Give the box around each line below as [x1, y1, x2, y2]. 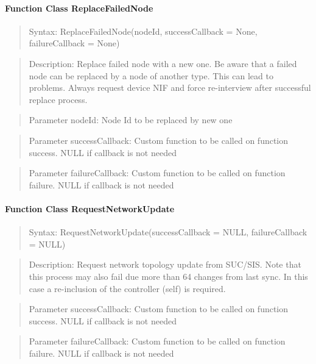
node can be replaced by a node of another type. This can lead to [29, 69, 273, 82]
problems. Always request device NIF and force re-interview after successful [29, 81, 311, 94]
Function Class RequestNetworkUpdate [5, 202, 175, 215]
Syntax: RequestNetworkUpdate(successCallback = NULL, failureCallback [29, 226, 307, 238]
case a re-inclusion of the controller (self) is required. [29, 282, 226, 294]
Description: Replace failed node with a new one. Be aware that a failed [29, 57, 297, 70]
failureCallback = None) [29, 37, 120, 49]
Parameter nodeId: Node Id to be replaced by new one [29, 113, 233, 126]
